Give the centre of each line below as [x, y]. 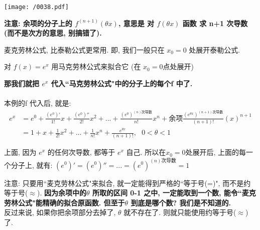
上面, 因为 [20, 152]
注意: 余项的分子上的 [38, 23]
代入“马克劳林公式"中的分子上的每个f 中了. [122, 83]
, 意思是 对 [136, 23]
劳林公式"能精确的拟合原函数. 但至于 [64, 202]
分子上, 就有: [32, 165]
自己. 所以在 [146, 152]
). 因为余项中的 [62, 193]
